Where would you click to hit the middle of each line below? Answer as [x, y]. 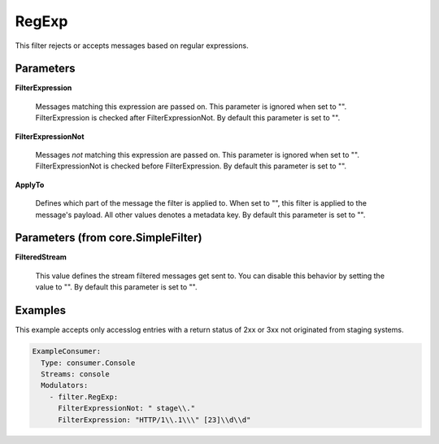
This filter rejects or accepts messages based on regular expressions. [132, 46]
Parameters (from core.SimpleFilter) [109, 238]
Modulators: [65, 385]
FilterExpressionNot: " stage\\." [126, 408]
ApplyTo [30, 185]
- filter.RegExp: [84, 397]
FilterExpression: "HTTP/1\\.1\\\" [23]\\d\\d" [154, 420]
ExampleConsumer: [67, 351]
